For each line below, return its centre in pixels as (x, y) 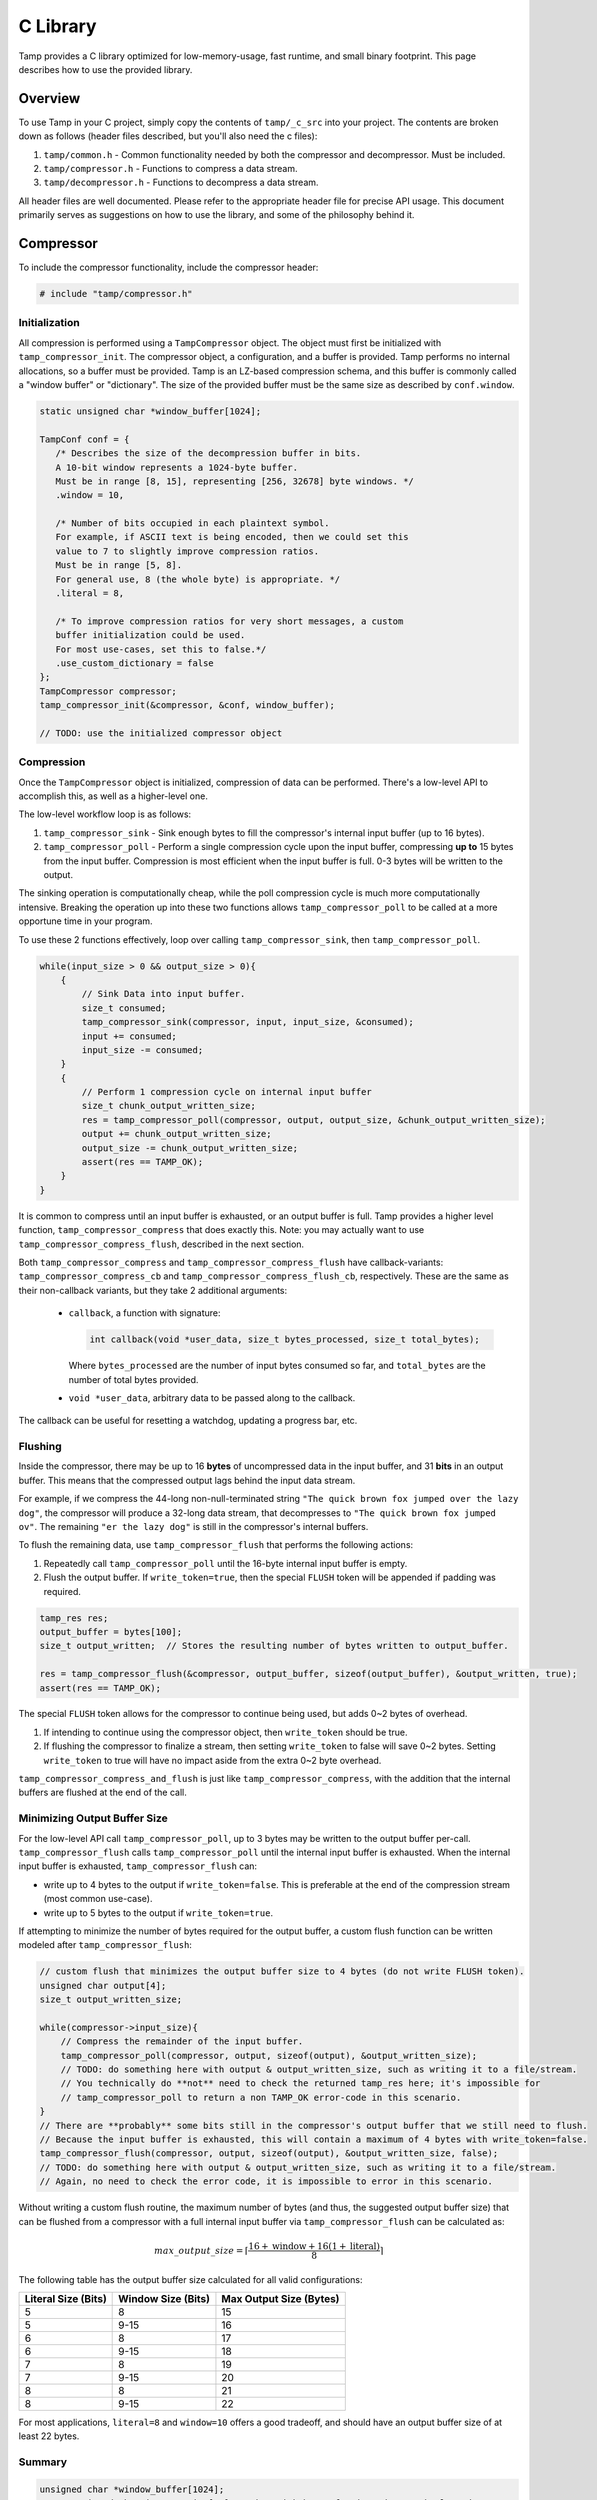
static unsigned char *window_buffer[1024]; (150, 411)
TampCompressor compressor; (108, 691)
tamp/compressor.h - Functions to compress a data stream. (170, 169)
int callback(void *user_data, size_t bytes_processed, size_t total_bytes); (284, 1339)
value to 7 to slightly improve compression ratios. (187, 551)
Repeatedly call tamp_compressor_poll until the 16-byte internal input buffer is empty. (225, 1563)
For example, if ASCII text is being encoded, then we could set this (232, 537)
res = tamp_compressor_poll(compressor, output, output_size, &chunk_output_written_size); (313, 1119)
